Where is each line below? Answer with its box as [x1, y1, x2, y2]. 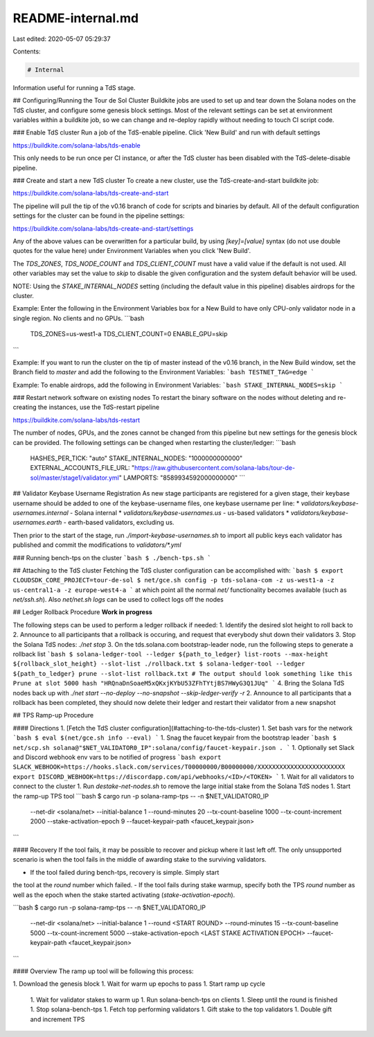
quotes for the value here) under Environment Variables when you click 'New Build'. [12, 247, 251, 255]
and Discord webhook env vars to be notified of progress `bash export [12, 753, 222, 761]
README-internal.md [12, 10, 139, 26]
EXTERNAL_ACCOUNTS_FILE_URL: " [30, 464, 135, 472]
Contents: [12, 47, 41, 55]
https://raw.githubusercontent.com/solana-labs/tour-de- [134, 464, 296, 472]
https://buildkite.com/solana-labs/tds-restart [12, 416, 141, 424]
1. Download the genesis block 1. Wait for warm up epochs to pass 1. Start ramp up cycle [12, 979, 266, 988]
